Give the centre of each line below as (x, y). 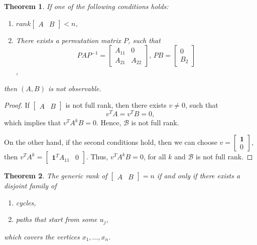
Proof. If (17, 105)
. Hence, (109, 123)
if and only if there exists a (199, 176)
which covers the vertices (42, 236)
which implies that (33, 123)
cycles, (26, 202)
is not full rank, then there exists (116, 105)
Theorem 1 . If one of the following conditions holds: (86, 6)
